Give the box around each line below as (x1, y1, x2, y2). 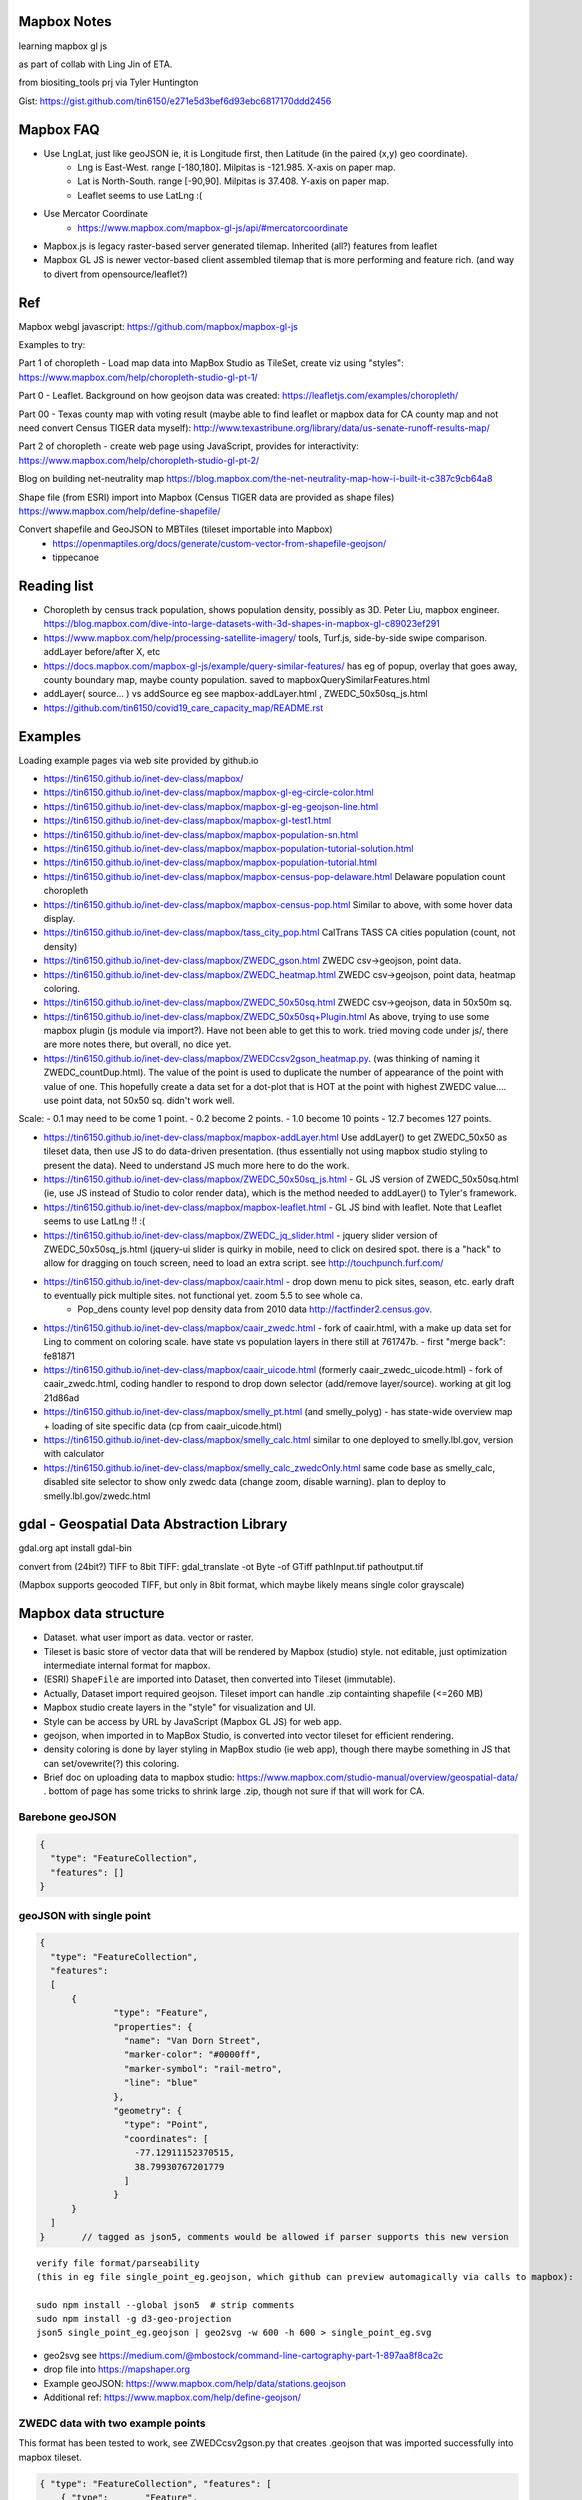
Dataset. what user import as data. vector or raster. (43, 1631, 254, 1644)
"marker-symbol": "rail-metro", (123, 2063, 283, 2074)
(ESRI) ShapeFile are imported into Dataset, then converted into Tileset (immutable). (43, 1673, 396, 1685)
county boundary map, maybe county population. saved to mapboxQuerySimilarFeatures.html (43, 673, 430, 685)
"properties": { (113, 2021, 194, 2032)
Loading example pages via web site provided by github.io (18, 754, 259, 766)
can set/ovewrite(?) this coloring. (43, 1757, 180, 1769)
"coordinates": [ (123, 2133, 209, 2144)
